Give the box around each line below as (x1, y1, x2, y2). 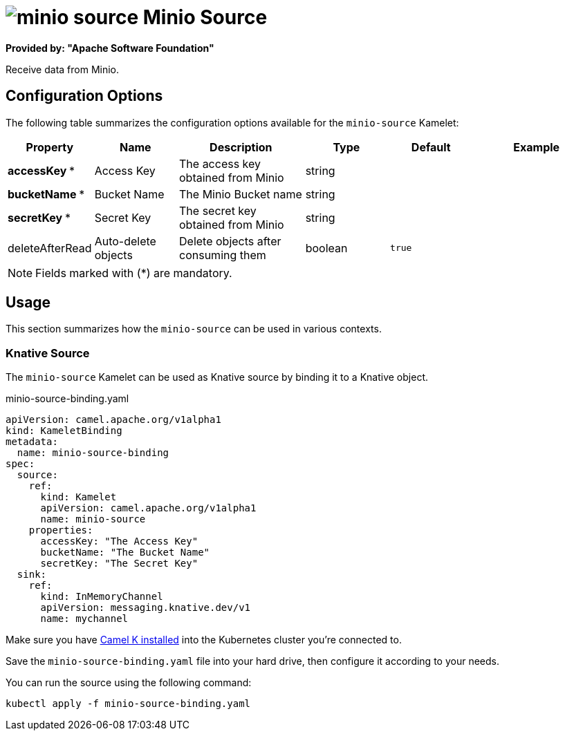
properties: (28, 525, 93, 536)
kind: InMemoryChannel (40, 591, 163, 603)
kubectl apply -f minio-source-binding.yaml (6, 698, 251, 710)
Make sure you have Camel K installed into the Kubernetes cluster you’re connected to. (6, 634, 402, 646)
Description (210, 140, 272, 154)
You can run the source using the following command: (6, 677, 252, 689)
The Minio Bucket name (179, 187, 302, 201)
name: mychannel (40, 613, 129, 625)
